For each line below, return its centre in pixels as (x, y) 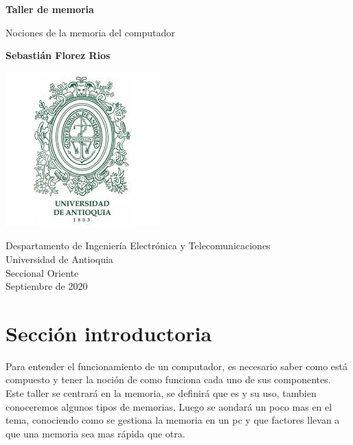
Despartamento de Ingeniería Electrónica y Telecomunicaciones (138, 246)
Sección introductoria (109, 333)
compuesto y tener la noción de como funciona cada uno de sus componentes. (168, 379)
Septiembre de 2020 (47, 286)
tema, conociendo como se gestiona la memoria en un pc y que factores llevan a (173, 420)
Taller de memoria (50, 9)
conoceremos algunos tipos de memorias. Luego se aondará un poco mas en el (169, 406)
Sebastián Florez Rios (58, 55)
